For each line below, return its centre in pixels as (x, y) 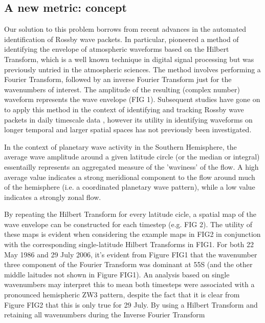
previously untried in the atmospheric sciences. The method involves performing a (132, 69)
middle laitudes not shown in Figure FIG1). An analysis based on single (117, 274)
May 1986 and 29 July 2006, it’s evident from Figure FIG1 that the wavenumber (131, 254)
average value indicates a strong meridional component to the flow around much (130, 177)
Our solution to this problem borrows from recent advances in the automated (125, 29)
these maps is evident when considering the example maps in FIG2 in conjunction (132, 234)
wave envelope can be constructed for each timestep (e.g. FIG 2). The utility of (128, 224)
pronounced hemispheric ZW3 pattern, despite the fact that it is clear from (122, 295)
